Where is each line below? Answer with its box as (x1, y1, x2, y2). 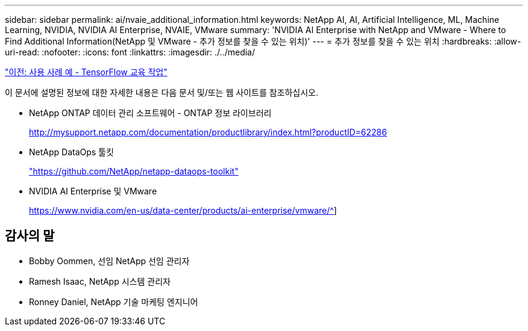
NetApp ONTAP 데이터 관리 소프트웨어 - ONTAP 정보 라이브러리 (29, 108, 272, 118)
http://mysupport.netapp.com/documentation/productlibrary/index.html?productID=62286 (29, 127, 387, 137)
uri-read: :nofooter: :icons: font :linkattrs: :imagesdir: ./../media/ (5, 47, 256, 57)
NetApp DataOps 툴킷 (29, 147, 114, 157)
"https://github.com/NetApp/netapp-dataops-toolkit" (29, 166, 239, 176)
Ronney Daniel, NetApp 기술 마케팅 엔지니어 (29, 296, 198, 307)
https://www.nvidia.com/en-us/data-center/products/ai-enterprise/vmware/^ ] (29, 205, 337, 215)
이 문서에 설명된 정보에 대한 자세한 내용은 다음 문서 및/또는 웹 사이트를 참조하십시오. (5, 87, 319, 97)
